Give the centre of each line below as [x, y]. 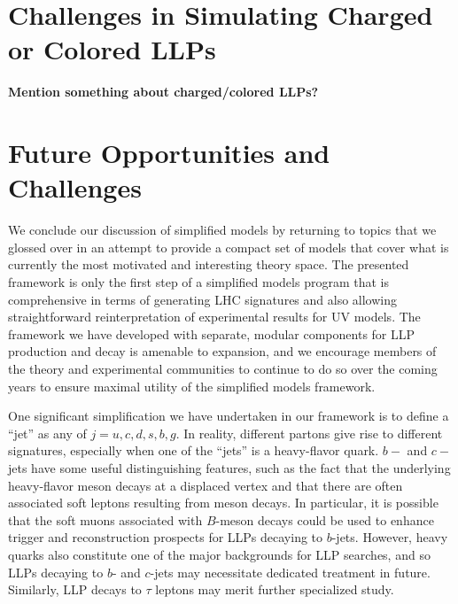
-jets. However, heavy [390, 537]
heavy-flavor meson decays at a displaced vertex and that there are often [206, 485]
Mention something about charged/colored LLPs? [163, 92]
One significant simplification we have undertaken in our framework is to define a [229, 416]
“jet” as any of [47, 433]
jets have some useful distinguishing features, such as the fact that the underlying [229, 467]
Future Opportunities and [169, 153]
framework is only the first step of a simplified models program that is [198, 282]
